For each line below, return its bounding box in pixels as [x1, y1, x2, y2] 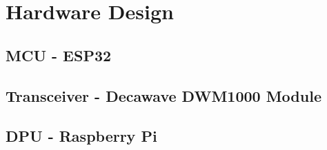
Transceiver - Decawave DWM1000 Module [6, 85, 321, 106]
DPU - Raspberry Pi [6, 125, 157, 147]
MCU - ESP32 [6, 44, 112, 65]
